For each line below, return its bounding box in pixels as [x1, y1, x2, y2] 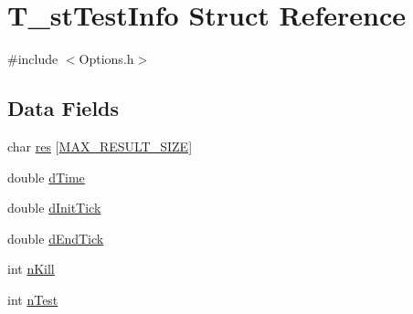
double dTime [7, 167, 85, 186]
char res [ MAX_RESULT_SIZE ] [7, 136, 193, 155]
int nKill [7, 259, 55, 278]
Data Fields [7, 94, 120, 122]
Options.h [79, 49, 134, 68]
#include [7, 49, 58, 68]
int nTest [7, 289, 58, 309]
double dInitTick [7, 198, 101, 217]
